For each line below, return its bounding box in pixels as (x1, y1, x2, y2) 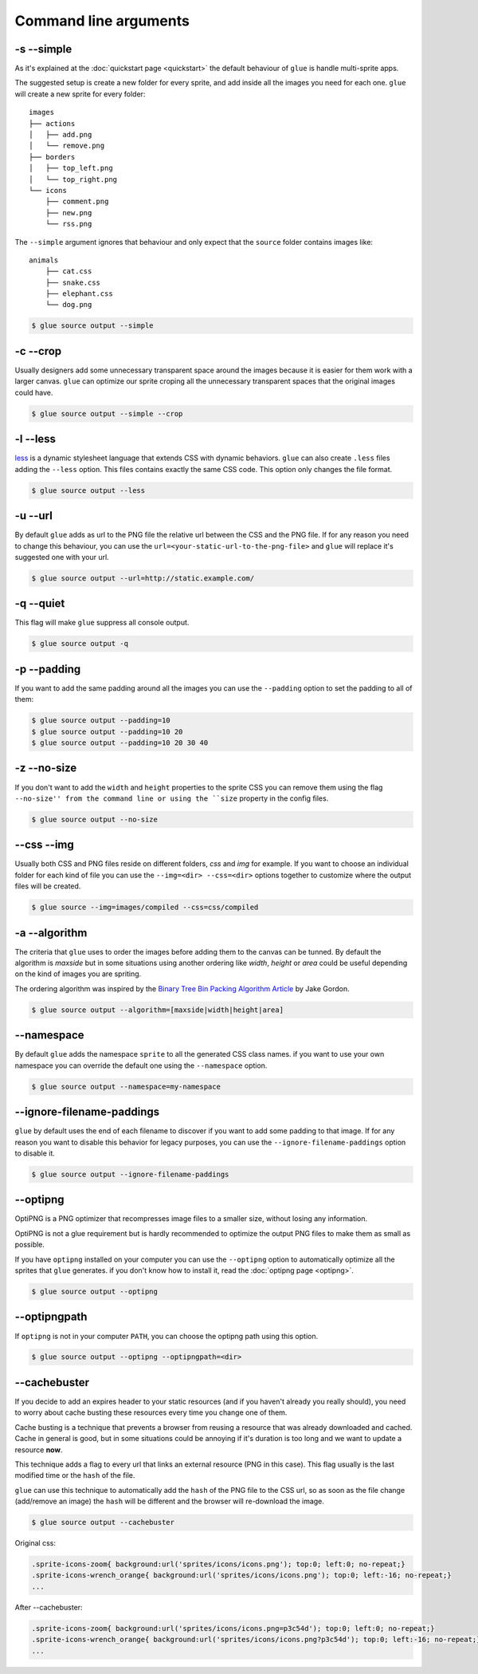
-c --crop (14, 344, 62, 358)
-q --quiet (14, 597, 65, 610)
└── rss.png (45, 219, 92, 229)
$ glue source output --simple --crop (31, 409, 183, 418)
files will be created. (14, 881, 81, 891)
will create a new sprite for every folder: (14, 89, 146, 99)
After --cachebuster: (14, 1602, 83, 1612)
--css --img (14, 838, 75, 852)
